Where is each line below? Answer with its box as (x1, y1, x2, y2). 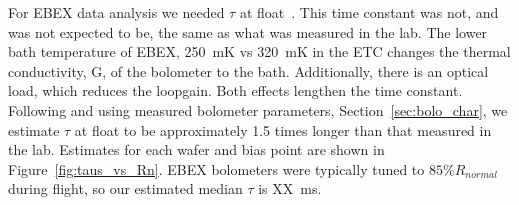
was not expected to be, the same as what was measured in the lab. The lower (8, 21, 488, 42)
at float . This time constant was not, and (239, 2, 499, 22)
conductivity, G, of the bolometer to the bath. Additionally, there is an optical (8, 60, 489, 81)
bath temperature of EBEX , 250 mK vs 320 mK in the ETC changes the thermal (8, 41, 511, 62)
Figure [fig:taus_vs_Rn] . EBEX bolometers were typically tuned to (8, 158, 425, 179)
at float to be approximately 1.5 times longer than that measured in (74, 119, 492, 140)
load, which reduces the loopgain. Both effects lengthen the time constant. (8, 80, 463, 101)
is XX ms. (258, 178, 322, 199)
